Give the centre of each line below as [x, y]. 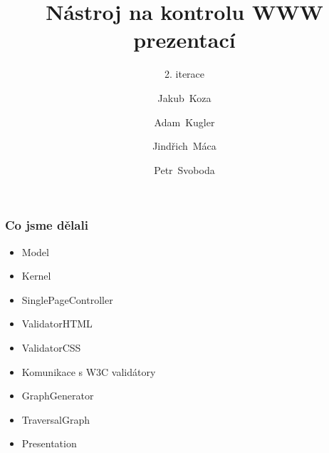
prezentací [184, 40]
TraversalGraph [56, 419]
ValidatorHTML [57, 324]
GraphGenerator [58, 396]
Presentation [49, 443]
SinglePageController [67, 299]
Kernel [36, 276]
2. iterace [184, 74]
